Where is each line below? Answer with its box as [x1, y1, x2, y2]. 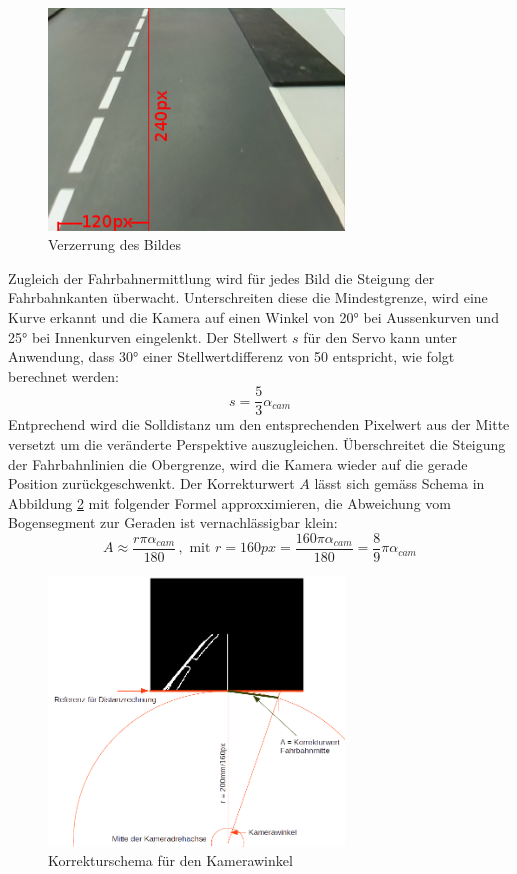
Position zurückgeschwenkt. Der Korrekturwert [8, 473, 295, 494]
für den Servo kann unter [303, 326, 458, 347]
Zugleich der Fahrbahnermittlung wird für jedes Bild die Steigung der [8, 267, 435, 288]
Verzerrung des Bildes [48, 234, 182, 255]
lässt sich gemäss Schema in [314, 473, 485, 494]
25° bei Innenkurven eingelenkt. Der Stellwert [8, 326, 288, 347]
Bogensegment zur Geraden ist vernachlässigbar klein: [8, 512, 338, 533]
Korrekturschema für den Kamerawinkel [48, 850, 293, 871]
